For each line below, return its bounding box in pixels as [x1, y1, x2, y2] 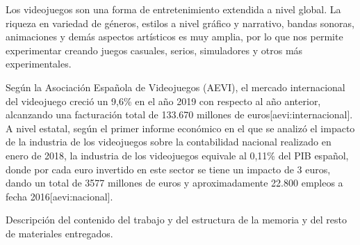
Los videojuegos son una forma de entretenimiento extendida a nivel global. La [6, 2, 341, 16]
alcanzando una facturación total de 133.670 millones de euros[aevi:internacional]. [6, 107, 353, 122]
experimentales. [6, 56, 72, 71]
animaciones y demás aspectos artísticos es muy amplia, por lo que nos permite [6, 29, 343, 44]
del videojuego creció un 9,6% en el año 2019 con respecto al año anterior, [6, 93, 321, 108]
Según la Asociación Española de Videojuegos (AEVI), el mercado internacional [6, 79, 345, 94]
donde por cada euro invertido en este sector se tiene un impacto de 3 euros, [6, 161, 331, 176]
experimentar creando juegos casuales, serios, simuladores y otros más [6, 42, 303, 57]
